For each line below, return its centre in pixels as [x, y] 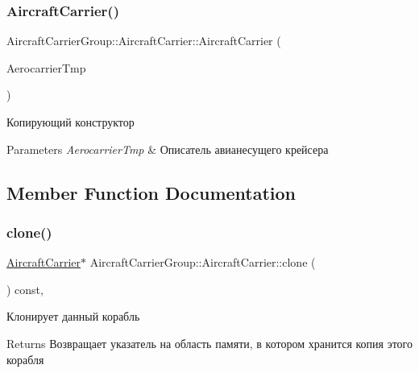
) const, [25, 289]
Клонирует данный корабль [73, 316]
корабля [25, 359]
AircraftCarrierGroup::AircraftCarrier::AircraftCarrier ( [144, 41]
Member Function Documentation [151, 192]
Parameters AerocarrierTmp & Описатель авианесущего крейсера [168, 149]
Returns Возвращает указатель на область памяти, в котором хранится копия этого [210, 343]
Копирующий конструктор [71, 122]
